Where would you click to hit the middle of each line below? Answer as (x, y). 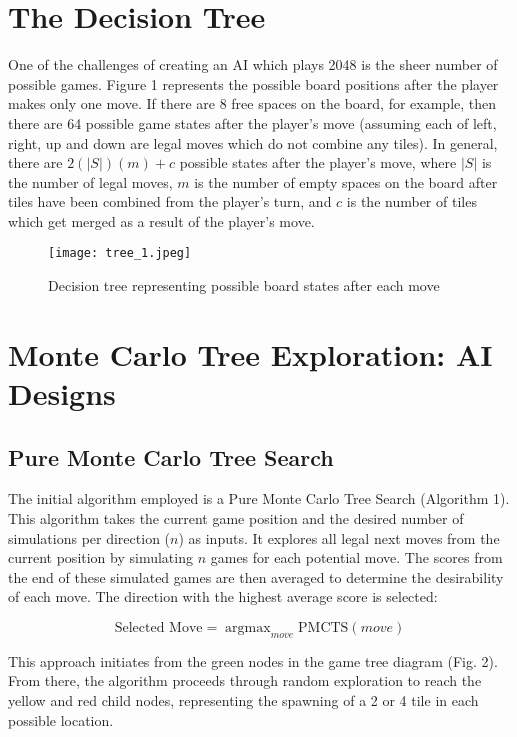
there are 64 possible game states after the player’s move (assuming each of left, (252, 122)
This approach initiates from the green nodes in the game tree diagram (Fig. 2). (253, 660)
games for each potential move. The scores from (356, 557)
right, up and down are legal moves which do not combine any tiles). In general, (253, 142)
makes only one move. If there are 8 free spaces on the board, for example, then (252, 103)
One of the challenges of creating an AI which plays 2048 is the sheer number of (253, 64)
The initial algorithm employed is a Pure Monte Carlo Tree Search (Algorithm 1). (259, 498)
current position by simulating (100, 557)
